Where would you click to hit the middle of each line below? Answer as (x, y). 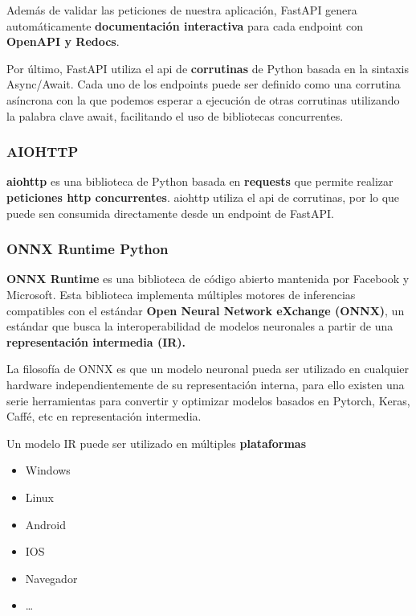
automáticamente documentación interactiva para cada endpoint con (185, 25)
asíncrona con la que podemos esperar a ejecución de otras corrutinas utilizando (203, 99)
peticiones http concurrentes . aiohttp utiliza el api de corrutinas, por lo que (203, 197)
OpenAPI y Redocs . (63, 41)
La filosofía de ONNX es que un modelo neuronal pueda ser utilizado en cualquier (208, 369)
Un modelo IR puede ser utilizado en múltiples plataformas (157, 443)
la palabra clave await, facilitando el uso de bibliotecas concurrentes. (175, 115)
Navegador (51, 578)
